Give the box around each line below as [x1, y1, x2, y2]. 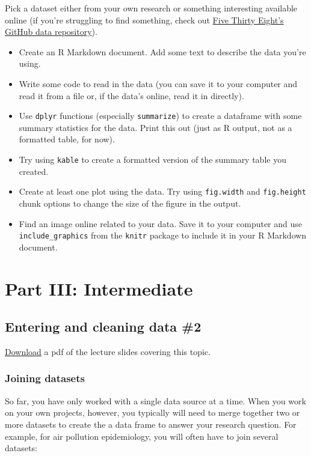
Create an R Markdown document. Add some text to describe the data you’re [19, 45, 306, 58]
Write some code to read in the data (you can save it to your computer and [19, 77, 298, 90]
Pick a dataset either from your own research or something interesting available [5, 2, 298, 14]
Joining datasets [5, 371, 85, 386]
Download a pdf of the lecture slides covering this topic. [5, 345, 211, 357]
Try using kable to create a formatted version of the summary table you [19, 153, 286, 165]
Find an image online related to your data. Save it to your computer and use [19, 217, 303, 230]
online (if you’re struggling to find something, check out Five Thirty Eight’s [5, 13, 284, 26]
